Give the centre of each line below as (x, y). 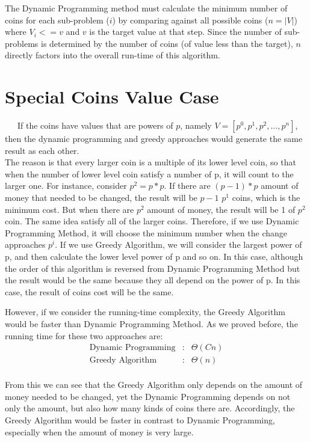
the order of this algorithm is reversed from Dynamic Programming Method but (153, 268)
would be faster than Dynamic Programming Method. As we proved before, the (151, 324)
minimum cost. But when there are (70, 209)
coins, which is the (266, 198)
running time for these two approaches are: (84, 335)
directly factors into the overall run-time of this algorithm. (113, 55)
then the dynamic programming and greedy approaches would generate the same (154, 139)
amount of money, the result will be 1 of (221, 209)
